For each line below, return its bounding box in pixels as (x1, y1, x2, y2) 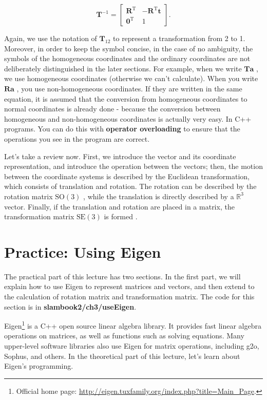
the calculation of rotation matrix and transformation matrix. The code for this (4, 291, 255, 301)
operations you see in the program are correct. (4, 133, 150, 144)
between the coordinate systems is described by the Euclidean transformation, (4, 170, 250, 181)
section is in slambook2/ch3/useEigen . (4, 301, 137, 312)
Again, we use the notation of (4, 33, 97, 43)
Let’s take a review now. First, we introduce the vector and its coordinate (4, 150, 236, 161)
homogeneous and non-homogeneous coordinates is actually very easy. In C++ (4, 113, 252, 124)
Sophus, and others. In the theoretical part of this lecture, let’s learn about (4, 350, 240, 361)
